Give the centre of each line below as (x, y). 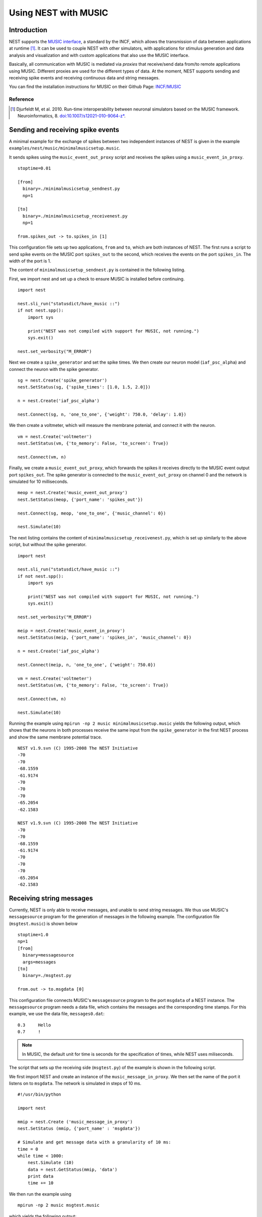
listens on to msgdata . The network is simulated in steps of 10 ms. (75, 1084)
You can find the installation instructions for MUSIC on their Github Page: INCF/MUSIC (95, 87)
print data (41, 1176)
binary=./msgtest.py (47, 976)
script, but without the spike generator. (48, 545)
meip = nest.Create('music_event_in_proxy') (72, 631)
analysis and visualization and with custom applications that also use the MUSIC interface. (99, 55)
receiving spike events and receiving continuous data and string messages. (84, 78)
